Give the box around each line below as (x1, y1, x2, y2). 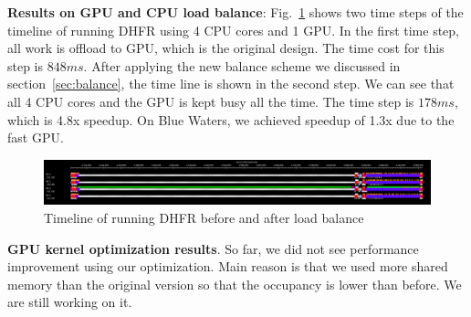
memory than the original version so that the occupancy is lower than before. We (7, 274, 462, 293)
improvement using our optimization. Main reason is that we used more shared (7, 257, 448, 276)
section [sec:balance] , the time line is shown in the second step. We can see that (7, 74, 455, 93)
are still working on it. (7, 292, 132, 312)
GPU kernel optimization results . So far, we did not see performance (7, 238, 419, 258)
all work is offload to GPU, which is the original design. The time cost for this (7, 38, 445, 58)
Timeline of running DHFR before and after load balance (44, 208, 364, 227)
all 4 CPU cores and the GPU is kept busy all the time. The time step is (7, 91, 414, 111)
